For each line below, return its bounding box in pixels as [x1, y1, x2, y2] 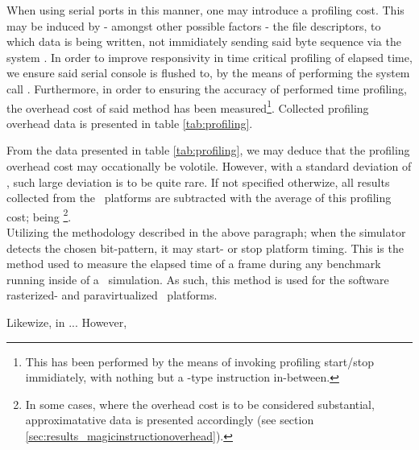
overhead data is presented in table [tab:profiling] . [6, 114, 253, 131]
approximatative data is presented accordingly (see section [25, 411, 314, 428]
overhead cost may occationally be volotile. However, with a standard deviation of [6, 158, 412, 174]
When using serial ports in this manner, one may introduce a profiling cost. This [6, 2, 404, 18]
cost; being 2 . [6, 205, 72, 225]
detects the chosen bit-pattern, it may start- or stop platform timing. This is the [6, 239, 404, 256]
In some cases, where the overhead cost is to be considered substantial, [25, 395, 375, 412]
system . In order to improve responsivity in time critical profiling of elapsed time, [6, 48, 413, 65]
